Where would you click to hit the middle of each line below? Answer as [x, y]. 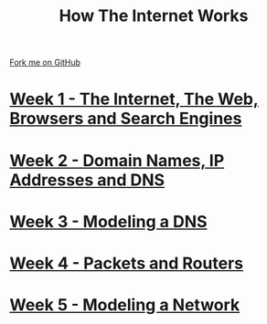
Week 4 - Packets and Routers [127, 263]
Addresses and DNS [87, 180]
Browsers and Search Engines [126, 119]
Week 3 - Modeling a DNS [108, 221]
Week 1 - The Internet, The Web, [134, 99]
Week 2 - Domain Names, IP [117, 160]
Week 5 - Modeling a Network [125, 305]
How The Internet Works [154, 16]
